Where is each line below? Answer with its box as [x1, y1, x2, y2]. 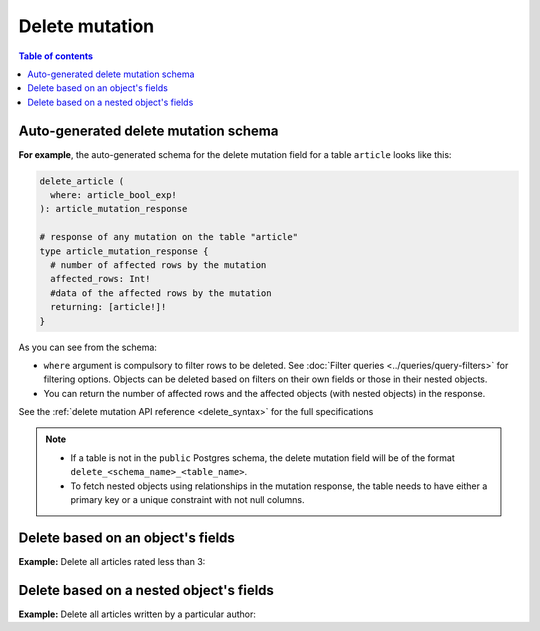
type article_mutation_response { [39, 245, 209, 257]
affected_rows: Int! [50, 273, 151, 285]
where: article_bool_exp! [50, 190, 177, 200]
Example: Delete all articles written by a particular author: [18, 608, 257, 620]
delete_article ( [39, 175, 125, 187]
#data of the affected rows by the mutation [50, 287, 272, 299]
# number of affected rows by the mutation [50, 259, 267, 270]
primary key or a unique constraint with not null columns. [70, 494, 305, 506]
